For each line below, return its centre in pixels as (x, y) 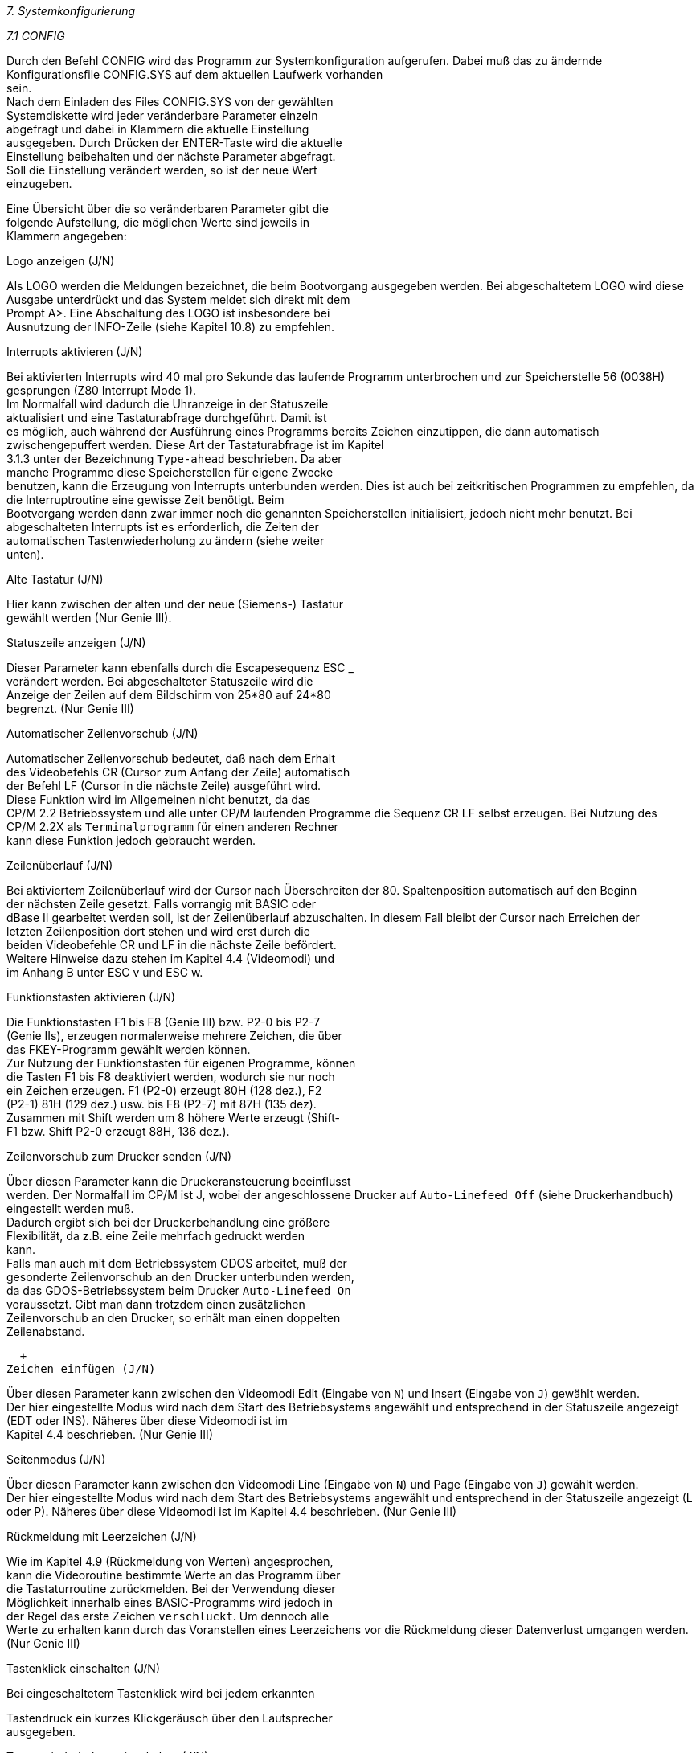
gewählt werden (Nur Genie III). (89, 618)
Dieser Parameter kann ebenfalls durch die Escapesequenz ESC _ (180, 668)
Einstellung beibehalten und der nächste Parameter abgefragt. (171, 156)
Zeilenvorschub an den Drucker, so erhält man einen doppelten (174, 1318)
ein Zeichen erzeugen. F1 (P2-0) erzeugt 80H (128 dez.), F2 (164, 1090)
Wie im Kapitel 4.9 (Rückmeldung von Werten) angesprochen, (170, 1561)
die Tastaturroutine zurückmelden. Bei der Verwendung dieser (171, 1589)
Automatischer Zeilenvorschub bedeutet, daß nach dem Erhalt (171, 758)
